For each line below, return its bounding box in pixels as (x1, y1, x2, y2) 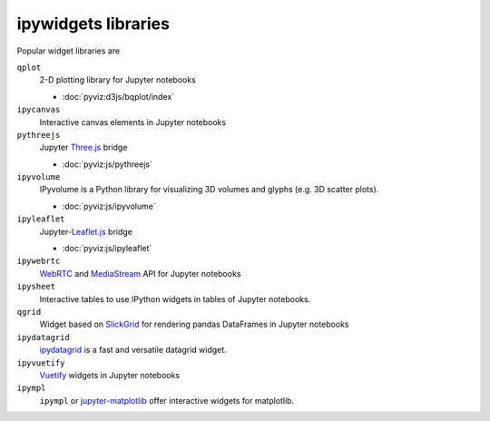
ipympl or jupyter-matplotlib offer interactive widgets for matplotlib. (39, 395, 295, 406)
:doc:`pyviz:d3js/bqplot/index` (62, 91, 175, 102)
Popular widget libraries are (16, 45, 121, 56)
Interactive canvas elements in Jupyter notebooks (39, 116, 227, 127)
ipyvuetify (16, 357, 65, 367)
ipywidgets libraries (16, 14, 170, 34)
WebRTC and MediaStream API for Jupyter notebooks (39, 268, 241, 279)
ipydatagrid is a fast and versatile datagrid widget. (39, 345, 227, 356)
